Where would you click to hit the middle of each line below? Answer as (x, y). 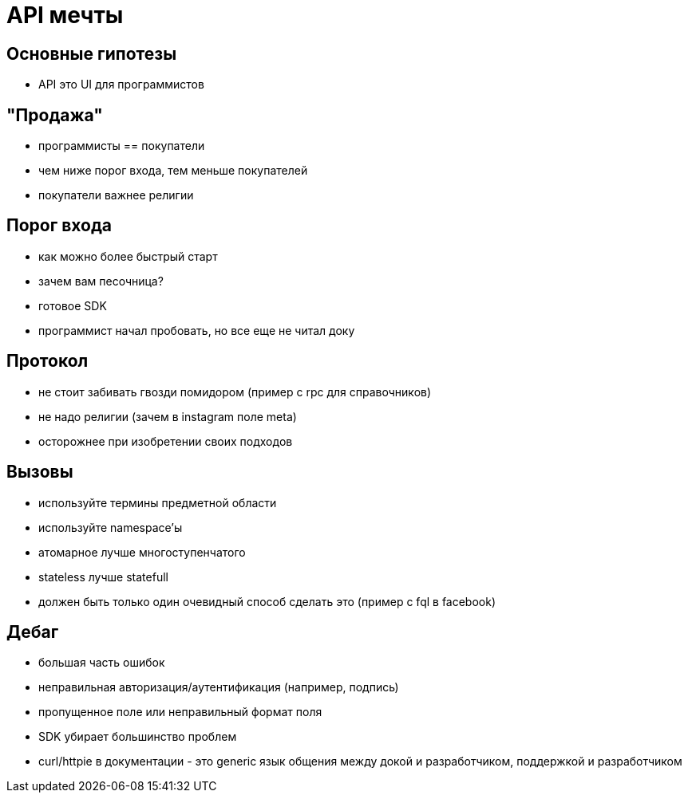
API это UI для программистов (121, 85)
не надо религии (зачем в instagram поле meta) (168, 416)
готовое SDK (73, 305)
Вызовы (40, 472)
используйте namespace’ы (111, 527)
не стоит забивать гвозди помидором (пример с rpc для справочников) (235, 392)
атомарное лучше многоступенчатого (142, 552)
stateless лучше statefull (103, 577)
